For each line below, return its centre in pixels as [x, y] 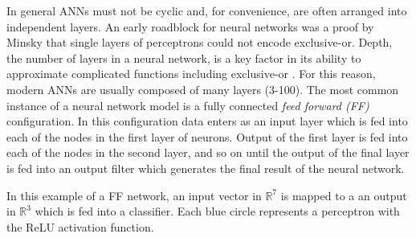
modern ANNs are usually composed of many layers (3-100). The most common [203, 89]
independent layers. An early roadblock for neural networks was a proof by [190, 26]
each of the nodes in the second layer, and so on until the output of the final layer [208, 152]
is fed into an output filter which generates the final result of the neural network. [206, 168]
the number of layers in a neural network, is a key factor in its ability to [184, 57]
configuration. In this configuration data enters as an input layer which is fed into [207, 121]
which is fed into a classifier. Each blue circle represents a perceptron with [217, 211]
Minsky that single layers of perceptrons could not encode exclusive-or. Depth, [200, 42]
